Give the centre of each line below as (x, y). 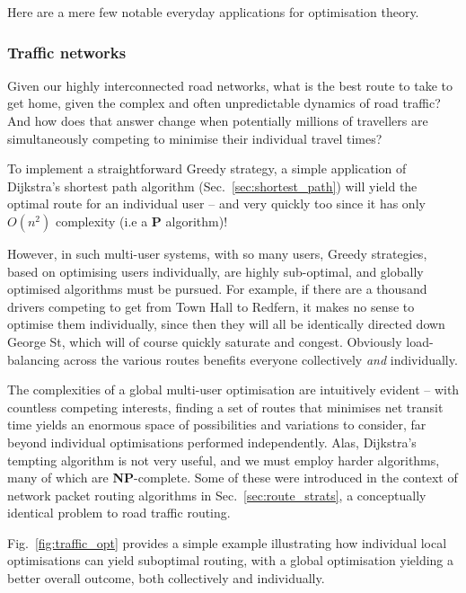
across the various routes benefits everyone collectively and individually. (261, 359)
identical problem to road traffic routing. (119, 513)
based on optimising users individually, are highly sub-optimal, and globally (215, 271)
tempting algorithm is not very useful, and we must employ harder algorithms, (224, 460)
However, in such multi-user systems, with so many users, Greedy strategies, (217, 253)
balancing (34, 359)
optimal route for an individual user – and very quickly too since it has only (216, 204)
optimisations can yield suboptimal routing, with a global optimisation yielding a (231, 560)
